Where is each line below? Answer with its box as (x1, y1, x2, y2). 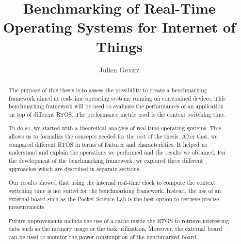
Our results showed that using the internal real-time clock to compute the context (8, 178, 216, 187)
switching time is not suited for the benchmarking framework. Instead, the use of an (8, 186, 221, 194)
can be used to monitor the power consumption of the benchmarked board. (8, 233, 198, 241)
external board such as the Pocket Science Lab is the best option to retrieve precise (8, 194, 219, 203)
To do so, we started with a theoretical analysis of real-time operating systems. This (8, 124, 221, 132)
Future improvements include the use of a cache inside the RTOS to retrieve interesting (8, 216, 229, 225)
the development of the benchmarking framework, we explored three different (8, 157, 203, 165)
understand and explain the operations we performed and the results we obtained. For (8, 148, 226, 157)
